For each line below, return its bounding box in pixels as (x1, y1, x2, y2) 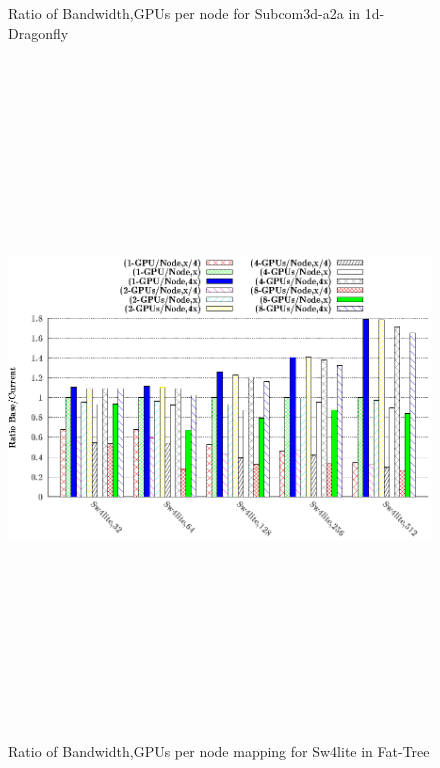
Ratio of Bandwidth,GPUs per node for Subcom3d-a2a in (8, 3, 361, 23)
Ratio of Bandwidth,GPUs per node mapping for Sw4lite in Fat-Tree (8, 741, 430, 762)
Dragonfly (8, 22, 69, 43)
